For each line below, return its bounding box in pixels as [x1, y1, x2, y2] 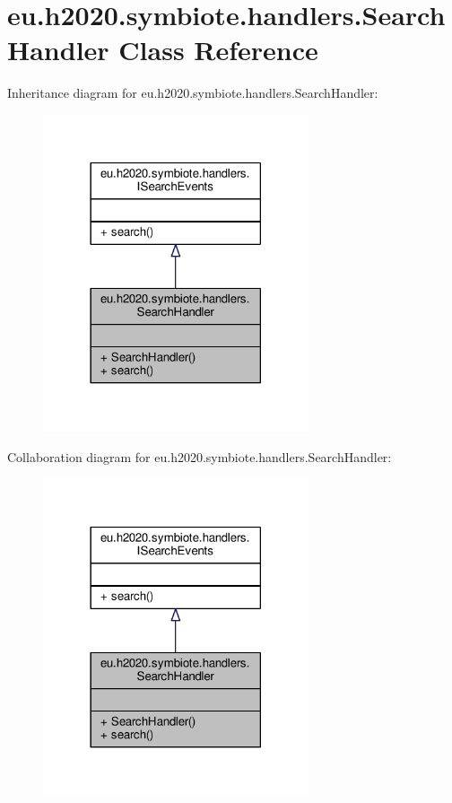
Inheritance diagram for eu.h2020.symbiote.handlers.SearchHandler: [7, 83, 378, 102]
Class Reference [118, 31, 318, 68]
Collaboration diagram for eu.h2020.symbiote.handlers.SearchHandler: [7, 448, 392, 467]
